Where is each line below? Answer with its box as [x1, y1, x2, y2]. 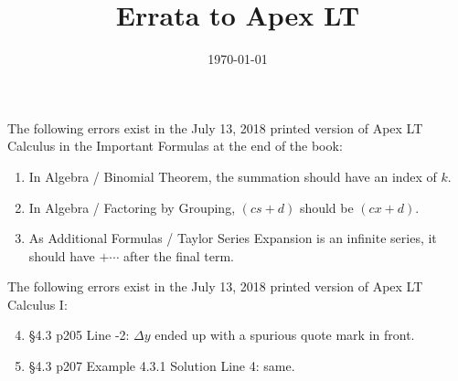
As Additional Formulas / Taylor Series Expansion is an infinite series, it [28, 228, 437, 248]
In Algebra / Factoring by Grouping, [28, 197, 236, 217]
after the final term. [122, 246, 234, 265]
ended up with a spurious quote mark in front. [154, 325, 415, 344]
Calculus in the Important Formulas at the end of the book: [7, 136, 343, 155]
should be [299, 197, 354, 217]
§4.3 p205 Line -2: [28, 325, 130, 344]
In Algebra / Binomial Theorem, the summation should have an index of [28, 166, 437, 185]
